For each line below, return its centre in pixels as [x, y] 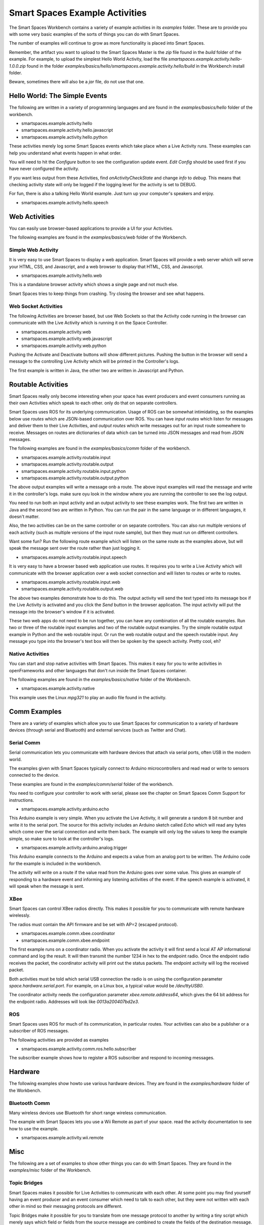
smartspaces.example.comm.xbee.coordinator [68, 933]
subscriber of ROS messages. [39, 1031]
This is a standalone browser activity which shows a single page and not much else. [94, 285]
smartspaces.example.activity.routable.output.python [75, 478]
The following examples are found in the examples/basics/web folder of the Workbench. [98, 237]
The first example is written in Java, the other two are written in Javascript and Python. [97, 370]
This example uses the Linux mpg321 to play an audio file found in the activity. [88, 697]
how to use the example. [34, 1128]
